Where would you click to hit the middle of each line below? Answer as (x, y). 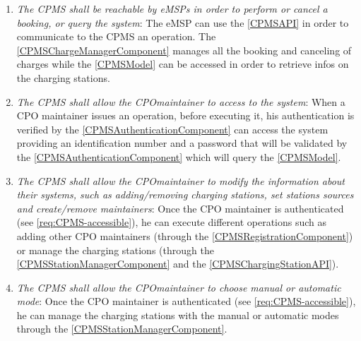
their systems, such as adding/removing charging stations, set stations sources (185, 195)
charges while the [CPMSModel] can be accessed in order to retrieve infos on (183, 64)
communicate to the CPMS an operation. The (116, 36)
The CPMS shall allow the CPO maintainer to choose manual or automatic (179, 287)
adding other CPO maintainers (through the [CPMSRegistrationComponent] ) (185, 235)
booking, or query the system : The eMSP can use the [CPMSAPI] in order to (183, 22)
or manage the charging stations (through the (115, 250)
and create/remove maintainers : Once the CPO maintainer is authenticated (180, 208)
